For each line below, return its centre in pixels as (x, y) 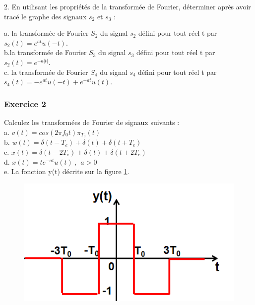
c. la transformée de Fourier (46, 72)
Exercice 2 (25, 103)
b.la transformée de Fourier (45, 52)
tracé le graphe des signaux (45, 16)
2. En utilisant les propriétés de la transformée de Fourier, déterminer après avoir (127, 6)
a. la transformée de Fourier (46, 33)
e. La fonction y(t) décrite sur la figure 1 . (67, 171)
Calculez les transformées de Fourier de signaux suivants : (92, 122)
